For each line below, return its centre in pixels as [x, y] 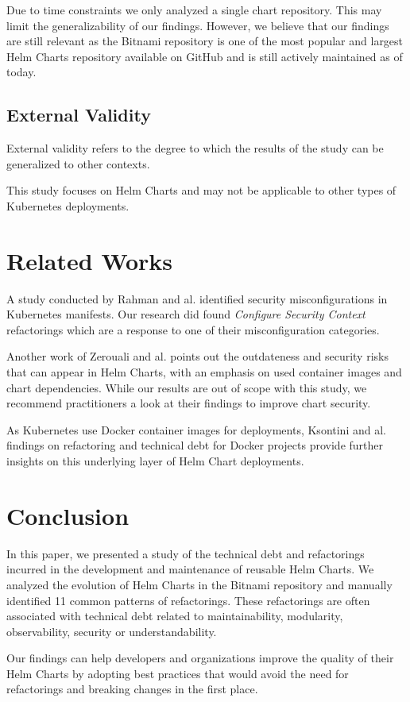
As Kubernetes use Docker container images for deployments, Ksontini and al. [196, 429]
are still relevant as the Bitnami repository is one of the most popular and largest [205, 41]
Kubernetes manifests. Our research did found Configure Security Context [186, 314]
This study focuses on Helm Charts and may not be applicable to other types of [201, 190]
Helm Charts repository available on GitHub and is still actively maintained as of [205, 56]
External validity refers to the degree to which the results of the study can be [195, 148]
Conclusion [68, 515]
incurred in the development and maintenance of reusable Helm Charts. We [190, 569]
